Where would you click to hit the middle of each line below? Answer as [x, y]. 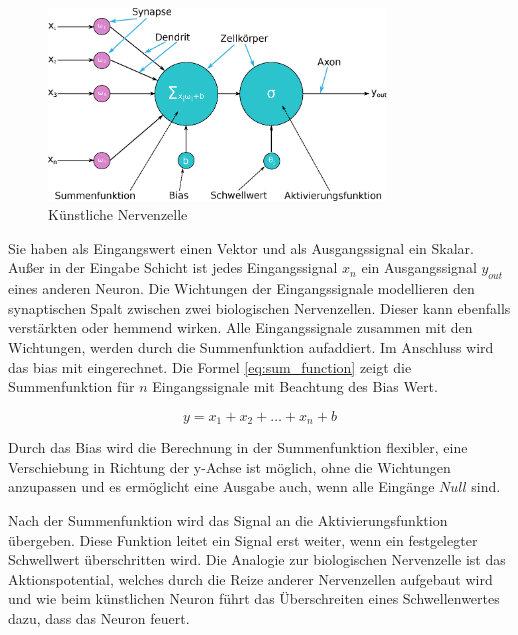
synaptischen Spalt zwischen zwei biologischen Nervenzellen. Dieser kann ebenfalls [259, 307]
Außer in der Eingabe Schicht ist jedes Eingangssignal [173, 267]
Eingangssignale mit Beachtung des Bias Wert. [295, 386]
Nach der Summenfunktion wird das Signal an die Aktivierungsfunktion [228, 520]
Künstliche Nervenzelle [118, 214]
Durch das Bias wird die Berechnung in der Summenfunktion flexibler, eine [238, 447]
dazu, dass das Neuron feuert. [99, 617]
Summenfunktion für [71, 386]
